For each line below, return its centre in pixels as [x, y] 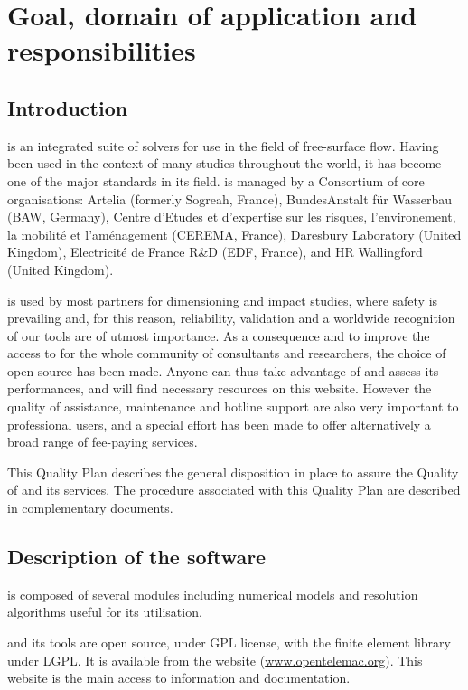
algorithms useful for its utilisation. [105, 612]
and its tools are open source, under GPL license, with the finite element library [229, 643]
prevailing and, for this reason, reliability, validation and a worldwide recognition [231, 318]
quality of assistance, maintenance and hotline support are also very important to [233, 406]
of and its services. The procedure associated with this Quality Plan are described [234, 490]
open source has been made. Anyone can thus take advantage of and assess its [223, 370]
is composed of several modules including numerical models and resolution [213, 594]
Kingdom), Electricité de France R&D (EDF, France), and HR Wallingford [215, 252]
